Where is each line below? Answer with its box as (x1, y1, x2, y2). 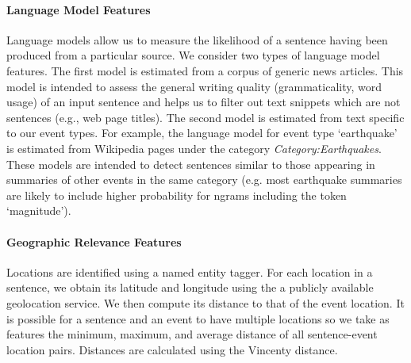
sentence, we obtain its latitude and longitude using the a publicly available (6, 279, 374, 296)
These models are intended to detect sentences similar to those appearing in (6, 155, 375, 172)
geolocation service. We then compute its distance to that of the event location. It (6, 294, 405, 311)
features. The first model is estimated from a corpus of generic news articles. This (6, 62, 404, 78)
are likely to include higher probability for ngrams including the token (6, 186, 347, 203)
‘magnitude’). (6, 202, 71, 219)
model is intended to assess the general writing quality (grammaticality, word (6, 78, 382, 94)
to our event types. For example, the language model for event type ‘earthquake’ (6, 124, 398, 141)
